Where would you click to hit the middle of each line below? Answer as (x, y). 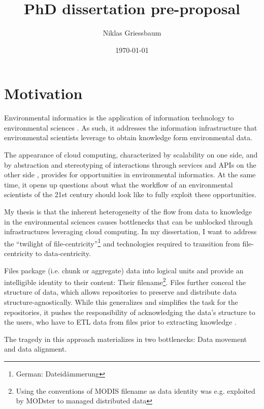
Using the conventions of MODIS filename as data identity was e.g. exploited (136, 390)
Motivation (43, 93)
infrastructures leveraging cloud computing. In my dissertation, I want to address (130, 231)
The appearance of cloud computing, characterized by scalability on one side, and (131, 155)
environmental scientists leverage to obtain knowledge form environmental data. (128, 137)
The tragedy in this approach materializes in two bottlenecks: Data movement (126, 339)
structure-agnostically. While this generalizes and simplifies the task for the (121, 302)
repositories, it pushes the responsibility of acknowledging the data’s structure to (130, 312)
